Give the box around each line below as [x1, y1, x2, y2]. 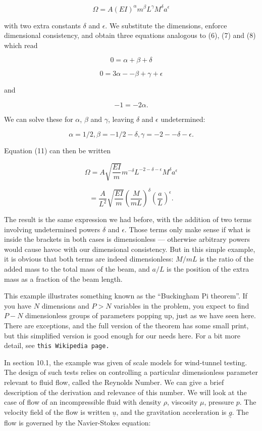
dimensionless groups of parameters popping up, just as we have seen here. [25, 310, 256, 321]
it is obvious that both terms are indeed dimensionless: [4, 253, 174, 264]
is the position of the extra [167, 264, 249, 274]
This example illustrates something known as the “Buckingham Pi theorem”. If [4, 290, 247, 301]
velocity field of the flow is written [4, 406, 110, 417]
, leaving [108, 113, 134, 124]
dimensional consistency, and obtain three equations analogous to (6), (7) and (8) [4, 30, 256, 40]
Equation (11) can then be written [4, 145, 111, 156]
